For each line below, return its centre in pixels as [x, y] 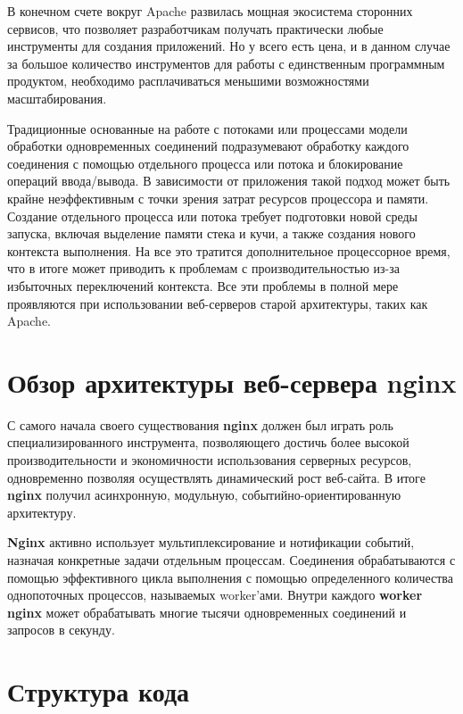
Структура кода [99, 691]
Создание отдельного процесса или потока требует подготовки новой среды [212, 216]
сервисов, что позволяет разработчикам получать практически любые [195, 28]
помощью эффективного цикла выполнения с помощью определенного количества [231, 577]
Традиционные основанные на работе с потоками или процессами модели [207, 128]
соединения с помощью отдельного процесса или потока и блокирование [205, 163]
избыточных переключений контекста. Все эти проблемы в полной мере [203, 285]
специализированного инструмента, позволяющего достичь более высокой [208, 442]
